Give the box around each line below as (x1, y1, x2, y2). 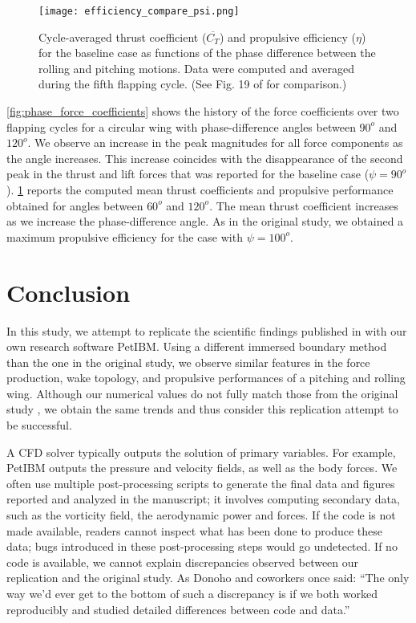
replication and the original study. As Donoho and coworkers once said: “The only (6, 569, 410, 586)
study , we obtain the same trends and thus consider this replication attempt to (6, 401, 398, 417)
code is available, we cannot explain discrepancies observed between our (6, 553, 359, 570)
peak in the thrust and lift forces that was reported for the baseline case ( (6, 165, 370, 182)
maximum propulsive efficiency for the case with (6, 228, 243, 245)
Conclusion (6, 275, 131, 308)
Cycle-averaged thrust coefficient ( (38, 28, 207, 45)
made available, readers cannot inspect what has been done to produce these (6, 522, 383, 539)
